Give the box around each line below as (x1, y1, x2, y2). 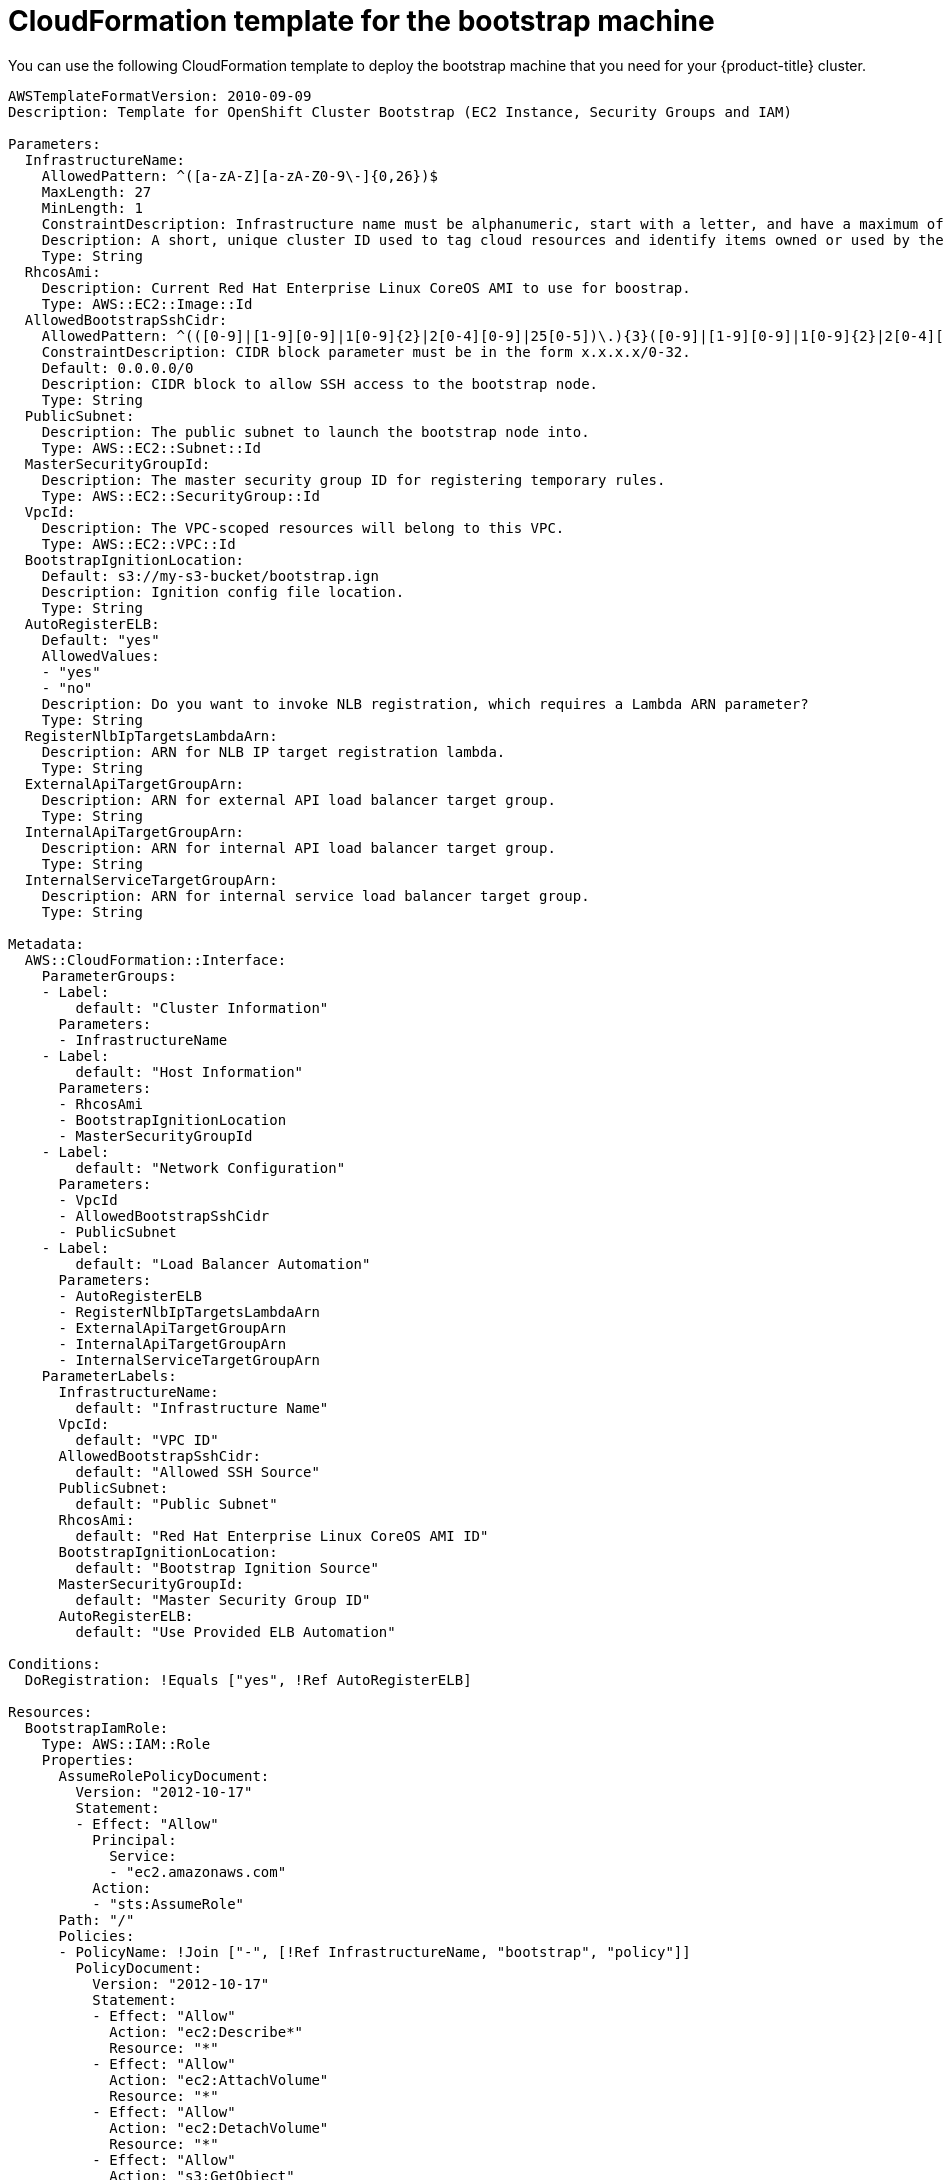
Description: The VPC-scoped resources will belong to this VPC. (41, 519, 565, 536)
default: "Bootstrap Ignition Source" (75, 1559, 379, 1576)
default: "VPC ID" (75, 1431, 219, 1448)
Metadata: (8, 935, 84, 952)
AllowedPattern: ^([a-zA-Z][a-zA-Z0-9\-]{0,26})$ (41, 167, 438, 184)
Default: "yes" (41, 631, 160, 648)
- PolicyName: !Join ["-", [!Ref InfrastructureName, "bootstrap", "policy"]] (58, 1943, 691, 1960)
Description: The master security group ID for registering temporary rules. (41, 471, 666, 488)
